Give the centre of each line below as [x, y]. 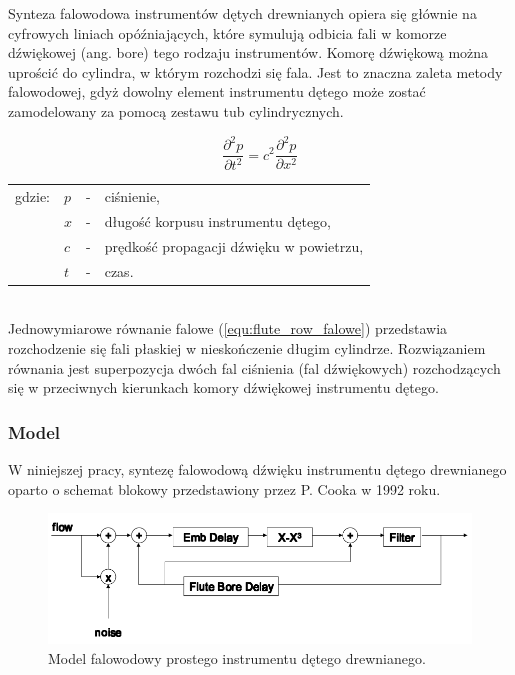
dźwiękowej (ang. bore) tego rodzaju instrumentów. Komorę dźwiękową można [248, 52]
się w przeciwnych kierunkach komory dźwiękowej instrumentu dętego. [223, 387]
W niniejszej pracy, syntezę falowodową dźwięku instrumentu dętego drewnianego [257, 469]
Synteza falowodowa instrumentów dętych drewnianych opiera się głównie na [242, 13]
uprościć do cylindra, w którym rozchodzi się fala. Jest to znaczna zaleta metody [255, 71]
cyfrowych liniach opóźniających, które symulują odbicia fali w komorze [227, 32]
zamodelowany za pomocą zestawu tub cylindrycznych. [176, 110]
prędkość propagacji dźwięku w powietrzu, [234, 245]
